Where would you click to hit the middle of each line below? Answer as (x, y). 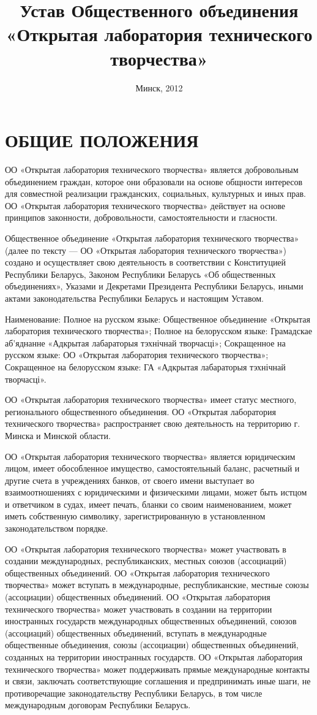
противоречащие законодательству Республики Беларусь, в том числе (134, 693)
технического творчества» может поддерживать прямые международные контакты (157, 669)
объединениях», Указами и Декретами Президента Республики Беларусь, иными (154, 286)
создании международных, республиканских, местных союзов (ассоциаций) (146, 561)
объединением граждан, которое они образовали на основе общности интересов (154, 181)
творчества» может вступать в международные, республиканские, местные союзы (157, 585)
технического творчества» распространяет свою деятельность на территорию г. (153, 423)
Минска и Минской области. (58, 435)
